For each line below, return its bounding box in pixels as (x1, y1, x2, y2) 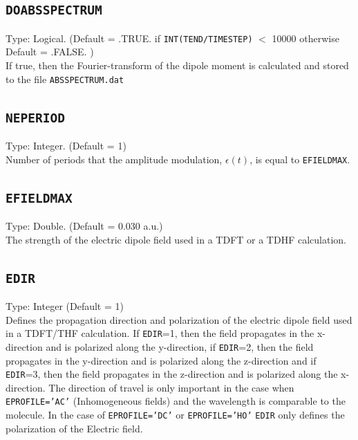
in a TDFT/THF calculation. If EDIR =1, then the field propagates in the (6, 326, 314, 340)
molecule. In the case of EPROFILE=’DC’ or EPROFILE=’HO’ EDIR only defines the (6, 407, 345, 422)
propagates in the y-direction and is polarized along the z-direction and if (6, 353, 317, 367)
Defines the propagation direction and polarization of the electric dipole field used (6, 312, 352, 327)
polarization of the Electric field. (6, 421, 143, 435)
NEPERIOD (6, 110, 65, 125)
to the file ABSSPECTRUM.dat (6, 71, 124, 86)
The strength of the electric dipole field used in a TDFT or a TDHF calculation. (6, 232, 346, 246)
